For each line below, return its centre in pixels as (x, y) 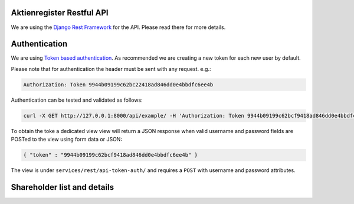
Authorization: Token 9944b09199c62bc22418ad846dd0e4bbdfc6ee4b (118, 85)
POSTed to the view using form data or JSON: (66, 140)
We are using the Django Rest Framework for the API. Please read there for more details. (118, 27)
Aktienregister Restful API (60, 13)
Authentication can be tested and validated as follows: (77, 100)
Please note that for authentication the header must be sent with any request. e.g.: (111, 69)
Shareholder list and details (63, 187)
